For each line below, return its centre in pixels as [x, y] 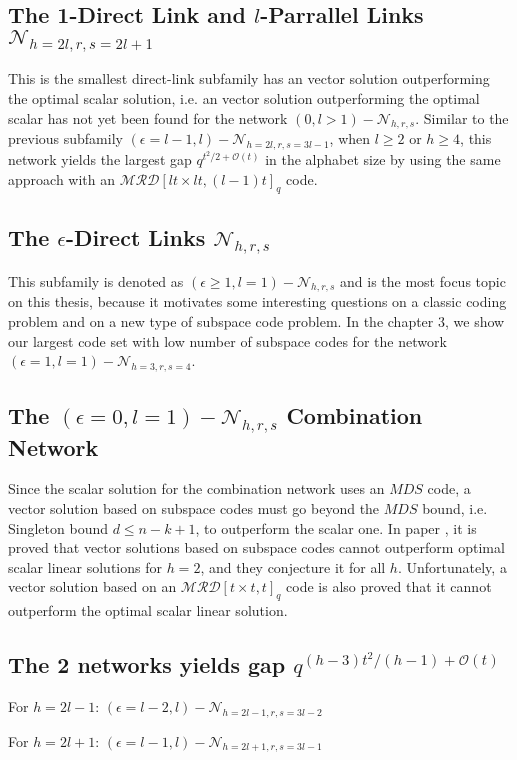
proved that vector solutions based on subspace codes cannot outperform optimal [256, 547]
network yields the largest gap [100, 159]
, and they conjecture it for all [293, 566]
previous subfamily [65, 138]
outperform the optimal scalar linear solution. [148, 610]
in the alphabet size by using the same [383, 159]
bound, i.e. [455, 507]
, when [350, 138]
